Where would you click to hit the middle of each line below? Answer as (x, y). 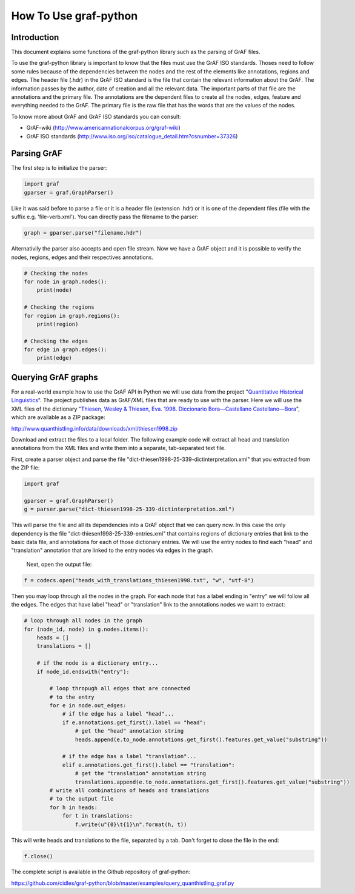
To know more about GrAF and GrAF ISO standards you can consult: (96, 116)
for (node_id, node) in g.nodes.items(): (86, 629)
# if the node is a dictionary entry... (98, 663)
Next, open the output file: (59, 564)
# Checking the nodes (56, 273)
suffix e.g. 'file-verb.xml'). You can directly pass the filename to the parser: (105, 217)
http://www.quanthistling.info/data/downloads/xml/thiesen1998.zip (95, 428)
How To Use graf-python (75, 16)
